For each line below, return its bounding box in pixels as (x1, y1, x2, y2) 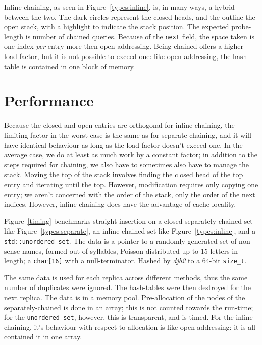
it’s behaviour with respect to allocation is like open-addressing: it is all (34, 321, 255, 332)
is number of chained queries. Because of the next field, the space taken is (25, 31, 254, 41)
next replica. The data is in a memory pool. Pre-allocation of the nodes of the (4, 292, 245, 302)
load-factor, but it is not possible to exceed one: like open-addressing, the (4, 51, 231, 62)
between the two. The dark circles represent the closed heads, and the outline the (4, 11, 255, 22)
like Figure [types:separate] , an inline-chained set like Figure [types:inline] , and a (4, 225, 256, 236)
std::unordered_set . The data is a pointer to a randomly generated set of (4, 235, 237, 246)
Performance (4, 90, 94, 111)
